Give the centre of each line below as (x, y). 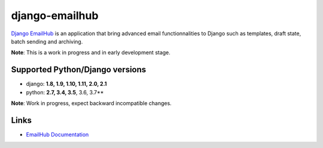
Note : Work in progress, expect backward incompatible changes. (91, 103)
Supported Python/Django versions (79, 70)
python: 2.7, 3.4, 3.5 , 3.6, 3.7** (65, 92)
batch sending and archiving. (47, 41)
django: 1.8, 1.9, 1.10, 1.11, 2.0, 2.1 (66, 84)
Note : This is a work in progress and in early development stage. (91, 53)
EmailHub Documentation (57, 134)
